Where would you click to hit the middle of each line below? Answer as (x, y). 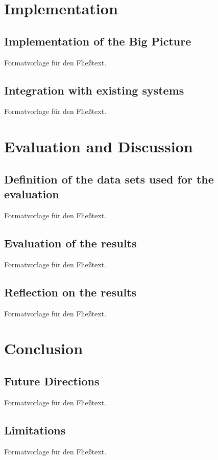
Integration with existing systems (94, 90)
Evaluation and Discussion (99, 146)
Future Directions (52, 381)
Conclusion (44, 348)
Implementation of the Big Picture (98, 41)
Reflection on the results (70, 292)
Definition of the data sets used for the (109, 179)
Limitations (35, 430)
